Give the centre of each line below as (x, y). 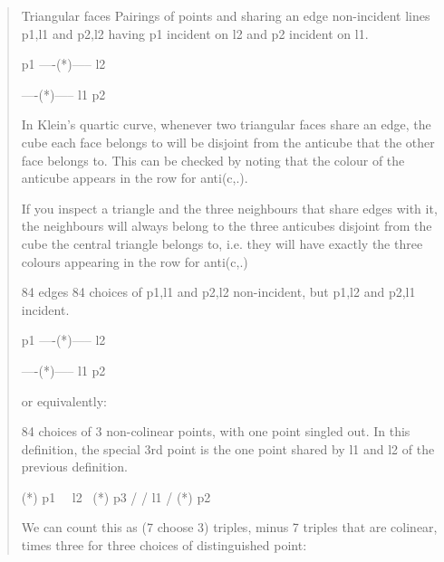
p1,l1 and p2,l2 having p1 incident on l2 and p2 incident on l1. (195, 33)
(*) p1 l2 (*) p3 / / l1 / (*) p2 (116, 496)
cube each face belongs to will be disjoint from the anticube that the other (228, 142)
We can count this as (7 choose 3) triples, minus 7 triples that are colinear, (229, 527)
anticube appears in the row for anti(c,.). (135, 178)
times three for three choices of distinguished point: (164, 545)
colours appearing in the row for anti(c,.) (135, 261)
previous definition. (75, 467)
